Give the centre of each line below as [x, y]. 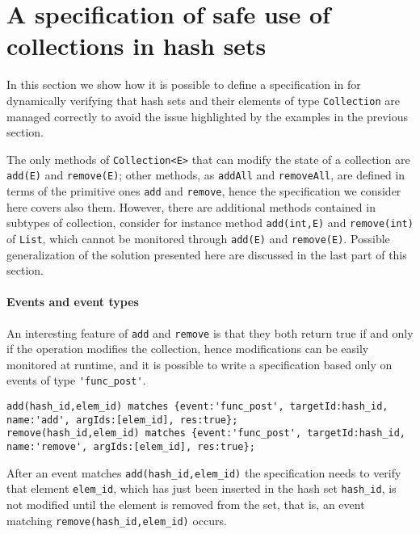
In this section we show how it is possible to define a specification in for [184, 84]
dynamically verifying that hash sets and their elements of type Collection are [203, 100]
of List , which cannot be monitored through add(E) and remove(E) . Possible [198, 238]
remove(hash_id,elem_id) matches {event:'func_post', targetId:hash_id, [206, 433]
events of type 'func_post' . [76, 380]
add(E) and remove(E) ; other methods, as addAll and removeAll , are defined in [206, 175]
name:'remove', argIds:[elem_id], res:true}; [131, 447]
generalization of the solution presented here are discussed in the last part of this [207, 254]
